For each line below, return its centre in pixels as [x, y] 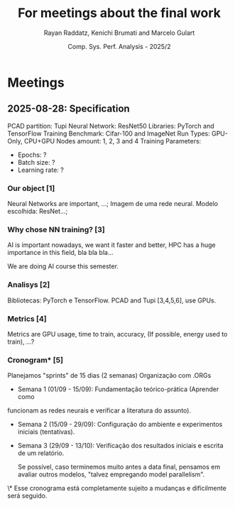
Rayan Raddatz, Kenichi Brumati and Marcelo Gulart [119, 33]
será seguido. [27, 496]
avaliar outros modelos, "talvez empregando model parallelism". [111, 474]
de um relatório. [41, 453]
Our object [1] [31, 188]
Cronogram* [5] [35, 360]
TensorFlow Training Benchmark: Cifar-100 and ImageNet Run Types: [109, 133]
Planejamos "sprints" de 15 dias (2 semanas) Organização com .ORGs [109, 376]
